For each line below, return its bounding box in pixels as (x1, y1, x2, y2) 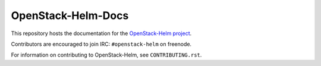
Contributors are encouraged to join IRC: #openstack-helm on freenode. (11, 40, 192, 48)
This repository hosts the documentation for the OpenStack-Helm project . (11, 30, 192, 37)
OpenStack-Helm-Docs (11, 9, 129, 22)
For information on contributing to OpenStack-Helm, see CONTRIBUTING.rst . (11, 51, 202, 59)
